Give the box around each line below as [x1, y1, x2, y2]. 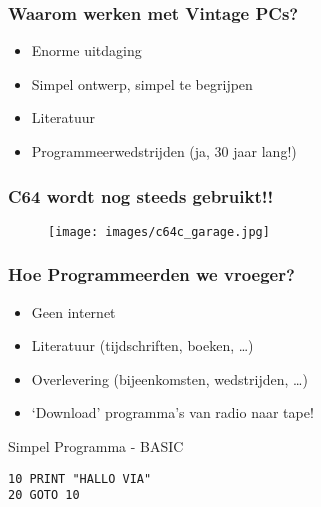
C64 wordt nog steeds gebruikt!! [8, 183, 274, 208]
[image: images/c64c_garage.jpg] [48, 224, 270, 239]
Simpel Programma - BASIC [8, 436, 184, 457]
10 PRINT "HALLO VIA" [8, 471, 152, 486]
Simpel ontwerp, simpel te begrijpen [31, 73, 253, 94]
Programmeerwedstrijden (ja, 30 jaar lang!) [31, 141, 297, 161]
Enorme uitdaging [31, 40, 142, 61]
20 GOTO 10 [8, 488, 80, 503]
